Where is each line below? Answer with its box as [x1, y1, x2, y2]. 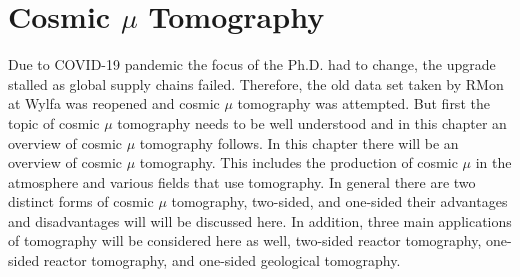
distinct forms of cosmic [8, 191, 154, 212]
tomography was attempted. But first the [237, 93, 490, 114]
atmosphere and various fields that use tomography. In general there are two [8, 171, 476, 192]
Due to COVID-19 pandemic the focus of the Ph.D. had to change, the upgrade [8, 54, 496, 75]
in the [475, 152, 512, 173]
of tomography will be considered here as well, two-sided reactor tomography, [8, 230, 482, 251]
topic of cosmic [8, 112, 100, 133]
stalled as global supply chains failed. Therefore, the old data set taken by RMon [8, 73, 504, 94]
